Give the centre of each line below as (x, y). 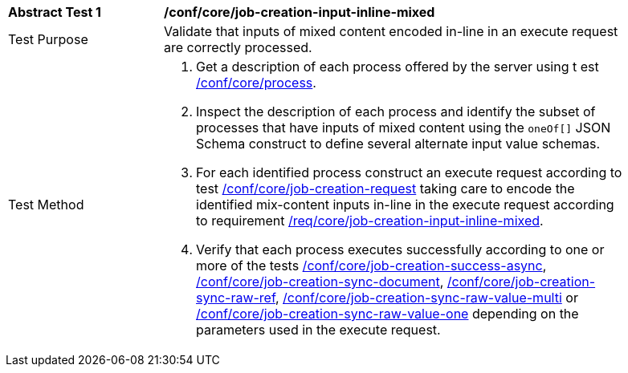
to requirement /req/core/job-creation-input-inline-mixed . (370, 221)
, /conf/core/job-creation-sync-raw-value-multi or (426, 298)
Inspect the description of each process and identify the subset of (396, 111)
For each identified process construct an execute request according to (409, 172)
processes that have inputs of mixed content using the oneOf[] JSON (404, 128)
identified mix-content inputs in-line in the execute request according (405, 205)
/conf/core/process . (256, 83)
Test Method (46, 205)
